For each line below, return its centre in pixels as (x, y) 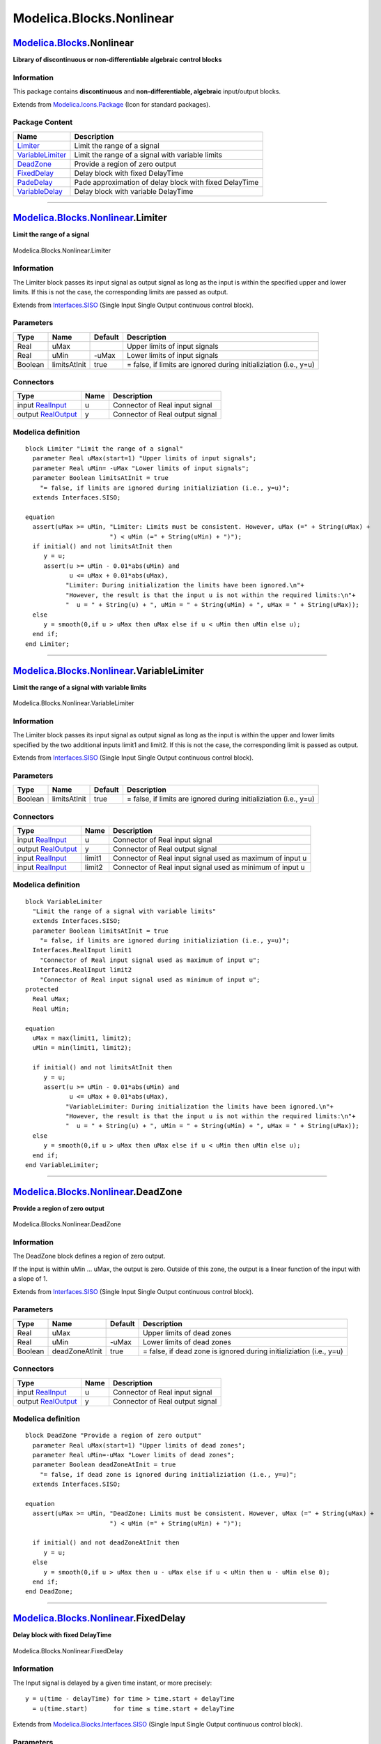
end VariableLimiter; (62, 1165)
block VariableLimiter (64, 901)
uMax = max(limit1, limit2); (82, 1038)
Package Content (43, 122)
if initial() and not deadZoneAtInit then (106, 1543)
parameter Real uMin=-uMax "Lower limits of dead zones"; (133, 1455)
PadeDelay (35, 182)
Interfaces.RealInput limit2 (82, 970)
